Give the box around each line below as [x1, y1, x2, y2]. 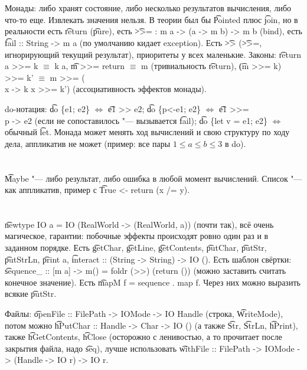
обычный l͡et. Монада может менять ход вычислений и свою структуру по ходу [5, 126, 290, 138]
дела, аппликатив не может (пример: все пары [5, 137, 171, 149]
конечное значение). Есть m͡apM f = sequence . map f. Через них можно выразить [5, 276, 301, 288]
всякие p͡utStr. [5, 287, 57, 300]
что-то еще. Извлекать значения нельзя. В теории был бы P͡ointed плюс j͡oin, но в [5, 13, 298, 25]
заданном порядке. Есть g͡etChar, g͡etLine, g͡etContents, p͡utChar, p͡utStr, [5, 241, 267, 254]
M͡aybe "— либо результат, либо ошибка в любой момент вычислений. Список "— [5, 172, 302, 184]
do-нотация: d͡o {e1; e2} [5, 102, 90, 114]
